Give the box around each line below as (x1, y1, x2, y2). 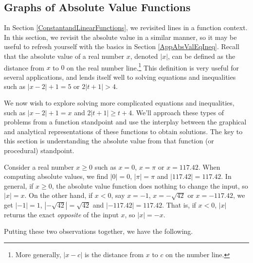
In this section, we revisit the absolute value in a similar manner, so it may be (4, 32, 237, 42)
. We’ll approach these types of (132, 107, 224, 117)
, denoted (130, 51, 158, 61)
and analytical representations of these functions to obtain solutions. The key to (4, 126, 243, 136)
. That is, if (162, 199, 196, 210)
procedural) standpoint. (4, 145, 74, 155)
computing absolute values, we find (4, 171, 108, 181)
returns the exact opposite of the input (4, 209, 119, 219)
